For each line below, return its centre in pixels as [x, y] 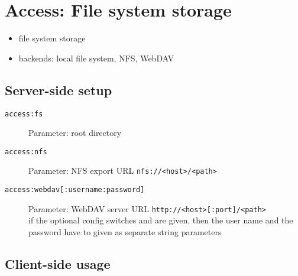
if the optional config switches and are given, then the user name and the [161, 220]
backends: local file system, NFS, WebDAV [96, 58]
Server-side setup [59, 90]
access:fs [24, 114]
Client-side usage [58, 263]
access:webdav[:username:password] [75, 190]
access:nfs [26, 152]
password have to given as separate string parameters [125, 231]
